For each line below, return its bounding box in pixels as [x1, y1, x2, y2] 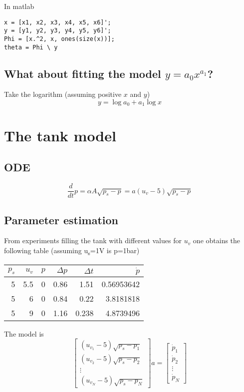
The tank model [4, 125, 116, 145]
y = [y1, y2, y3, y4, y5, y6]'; [4, 27, 111, 34]
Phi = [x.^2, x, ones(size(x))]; [4, 35, 115, 42]
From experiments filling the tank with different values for [4, 235, 182, 246]
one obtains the [193, 235, 241, 246]
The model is [4, 328, 44, 339]
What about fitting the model [4, 65, 161, 81]
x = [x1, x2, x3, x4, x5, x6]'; [4, 18, 111, 26]
